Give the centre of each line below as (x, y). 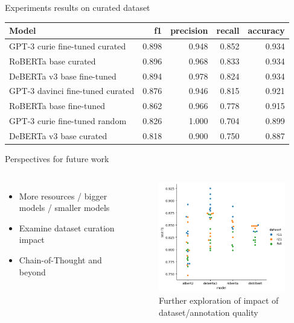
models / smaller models (64, 208)
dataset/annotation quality (209, 312)
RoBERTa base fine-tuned (57, 106)
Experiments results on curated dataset (78, 7)
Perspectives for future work (57, 159)
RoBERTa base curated (53, 61)
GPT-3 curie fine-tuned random (68, 121)
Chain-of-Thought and (60, 260)
